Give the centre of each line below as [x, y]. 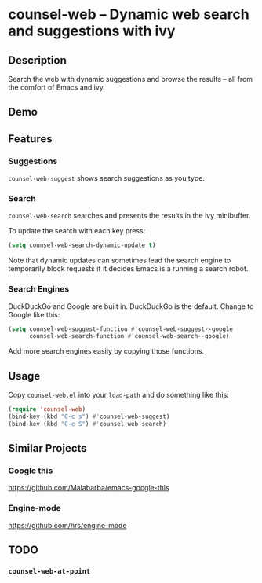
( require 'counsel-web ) [47, 409]
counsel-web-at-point [49, 572]
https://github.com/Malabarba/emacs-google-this [89, 488]
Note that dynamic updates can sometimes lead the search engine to [120, 260]
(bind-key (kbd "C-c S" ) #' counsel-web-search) [87, 423]
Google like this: [34, 314]
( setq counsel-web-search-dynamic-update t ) [82, 245]
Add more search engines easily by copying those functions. [106, 351]
